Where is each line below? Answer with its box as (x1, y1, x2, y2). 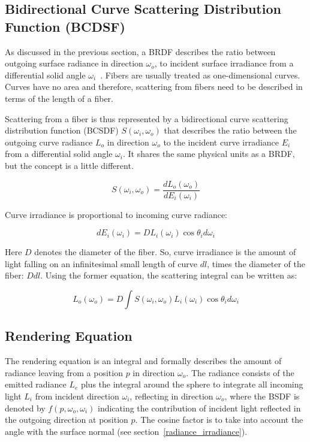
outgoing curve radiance (5, 135, 93, 148)
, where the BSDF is (224, 389, 300, 402)
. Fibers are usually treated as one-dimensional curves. (100, 68, 300, 81)
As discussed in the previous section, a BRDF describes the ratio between (5, 45, 276, 57)
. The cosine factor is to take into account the (135, 413, 303, 426)
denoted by (5, 401, 46, 414)
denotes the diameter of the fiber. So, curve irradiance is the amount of (34, 246, 296, 258)
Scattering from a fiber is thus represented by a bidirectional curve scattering (5, 112, 288, 125)
